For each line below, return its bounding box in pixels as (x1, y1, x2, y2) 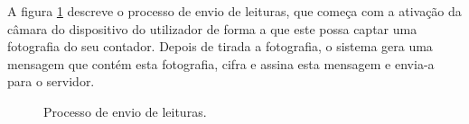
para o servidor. (7, 72, 95, 91)
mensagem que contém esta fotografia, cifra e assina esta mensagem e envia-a (7, 54, 435, 73)
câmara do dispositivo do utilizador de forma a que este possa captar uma (7, 19, 417, 38)
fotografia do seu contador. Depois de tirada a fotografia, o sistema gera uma (7, 37, 433, 56)
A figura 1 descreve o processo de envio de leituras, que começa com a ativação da (7, 2, 462, 20)
